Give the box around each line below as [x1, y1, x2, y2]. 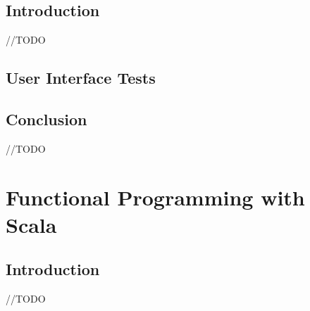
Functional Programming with [6, 182, 305, 211]
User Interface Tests [6, 67, 156, 89]
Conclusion [6, 108, 87, 129]
